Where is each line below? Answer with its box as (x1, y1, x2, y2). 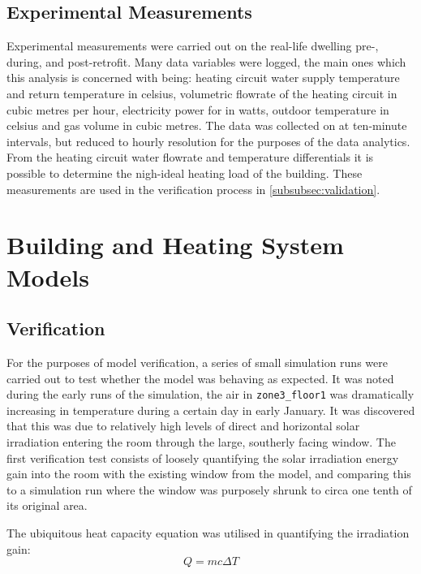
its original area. (6, 497, 88, 514)
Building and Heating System (6, 228, 344, 261)
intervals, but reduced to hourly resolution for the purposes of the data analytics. (6, 132, 410, 149)
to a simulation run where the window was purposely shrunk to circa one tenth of (6, 481, 412, 498)
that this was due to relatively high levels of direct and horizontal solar (6, 417, 360, 434)
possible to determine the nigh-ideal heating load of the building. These (6, 164, 363, 181)
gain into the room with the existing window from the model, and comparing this (6, 465, 411, 482)
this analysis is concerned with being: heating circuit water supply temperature (6, 69, 400, 86)
